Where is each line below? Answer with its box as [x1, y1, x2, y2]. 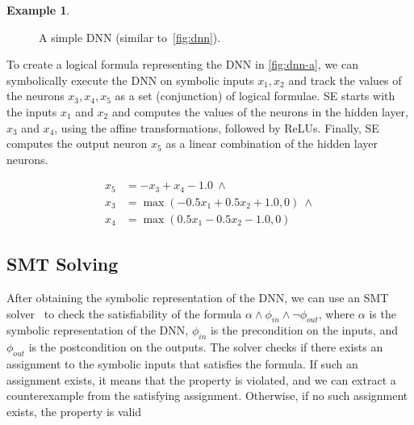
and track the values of [288, 71, 402, 88]
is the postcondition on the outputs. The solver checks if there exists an [28, 339, 383, 356]
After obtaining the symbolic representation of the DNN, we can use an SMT [6, 289, 389, 306]
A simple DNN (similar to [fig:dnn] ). [39, 28, 221, 45]
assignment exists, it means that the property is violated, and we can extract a [6, 371, 396, 388]
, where [318, 305, 355, 322]
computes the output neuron [6, 135, 148, 152]
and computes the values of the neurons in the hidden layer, [111, 103, 408, 120]
